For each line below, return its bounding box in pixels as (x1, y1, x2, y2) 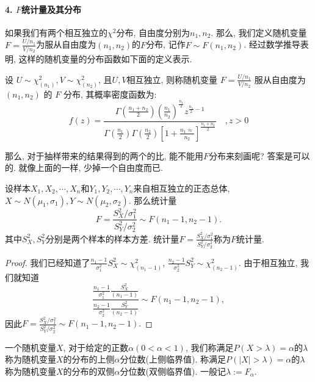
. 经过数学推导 (244, 38, 300, 51)
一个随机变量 (5, 341, 56, 353)
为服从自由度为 (36, 38, 96, 51)
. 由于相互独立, (238, 256, 298, 268)
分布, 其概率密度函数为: (63, 87, 157, 100)
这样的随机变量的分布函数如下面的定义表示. (18, 52, 192, 65)
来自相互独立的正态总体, (133, 181, 230, 194)
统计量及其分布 (21, 2, 81, 15)
